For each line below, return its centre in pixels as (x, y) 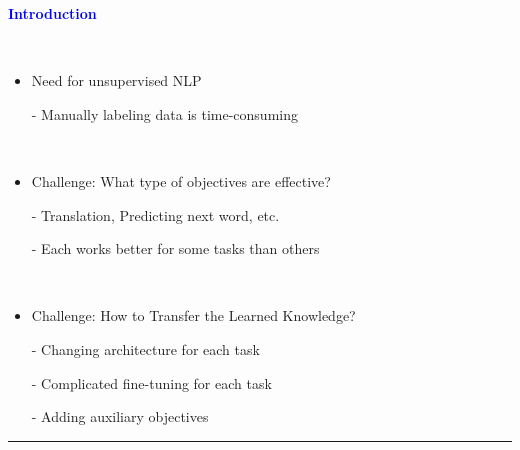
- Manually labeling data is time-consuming (164, 113)
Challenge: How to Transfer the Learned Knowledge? (193, 315)
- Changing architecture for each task (145, 348)
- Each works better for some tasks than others (175, 248)
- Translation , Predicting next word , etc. (155, 214)
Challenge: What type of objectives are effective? (181, 180)
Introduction (52, 13)
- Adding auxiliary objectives (120, 416)
